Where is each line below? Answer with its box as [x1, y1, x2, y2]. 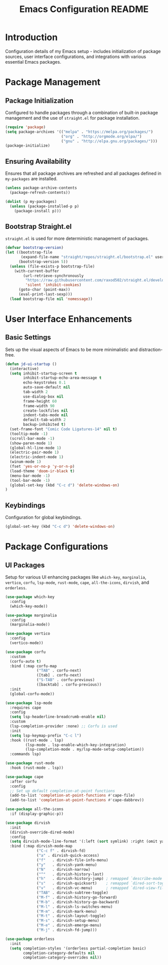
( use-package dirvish [5, 820, 50, 825]
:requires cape [9, 705, 41, 710]
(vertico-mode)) [9, 640, 43, 646]
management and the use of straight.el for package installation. [5, 115, 140, 121]
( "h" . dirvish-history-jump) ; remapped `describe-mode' [36, 876, 164, 881]
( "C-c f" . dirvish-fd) [36, 848, 86, 853]
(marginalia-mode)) [9, 622, 50, 627]
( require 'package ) [5, 124, 46, 130]
